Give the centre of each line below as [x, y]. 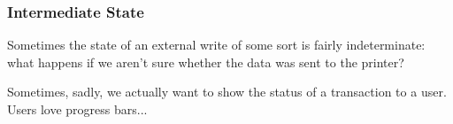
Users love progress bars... [77, 109]
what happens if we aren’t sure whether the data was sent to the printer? [206, 62]
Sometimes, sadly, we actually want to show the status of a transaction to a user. [227, 92]
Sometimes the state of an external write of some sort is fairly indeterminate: [216, 45]
